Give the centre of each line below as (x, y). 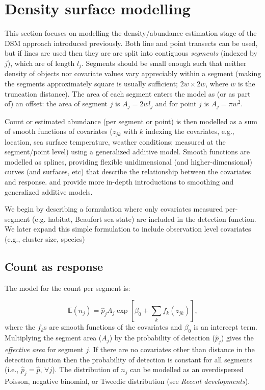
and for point (176, 104)
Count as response (54, 266)
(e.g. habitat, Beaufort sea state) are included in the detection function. (144, 219)
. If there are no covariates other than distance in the (172, 349)
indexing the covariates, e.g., (190, 131)
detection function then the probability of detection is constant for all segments (129, 359)
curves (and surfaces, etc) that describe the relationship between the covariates (128, 171)
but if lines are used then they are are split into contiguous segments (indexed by (131, 53)
